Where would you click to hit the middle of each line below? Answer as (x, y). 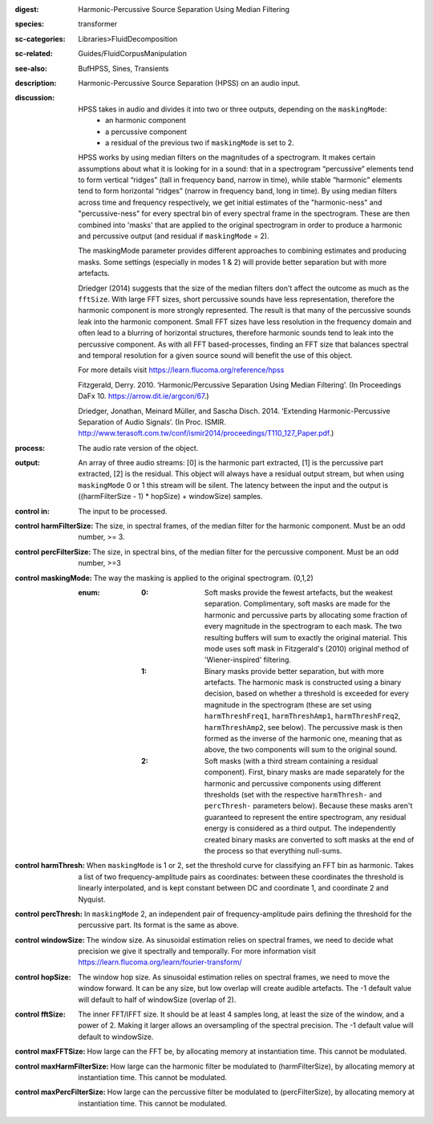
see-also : (31, 68)
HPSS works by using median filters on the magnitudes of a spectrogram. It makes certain (227, 157)
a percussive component (146, 132)
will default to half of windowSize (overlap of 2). (157, 1000)
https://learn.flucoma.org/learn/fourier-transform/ (160, 962)
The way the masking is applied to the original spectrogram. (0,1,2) (204, 578)
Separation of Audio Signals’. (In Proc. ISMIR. (152, 422)
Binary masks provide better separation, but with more (295, 671)
